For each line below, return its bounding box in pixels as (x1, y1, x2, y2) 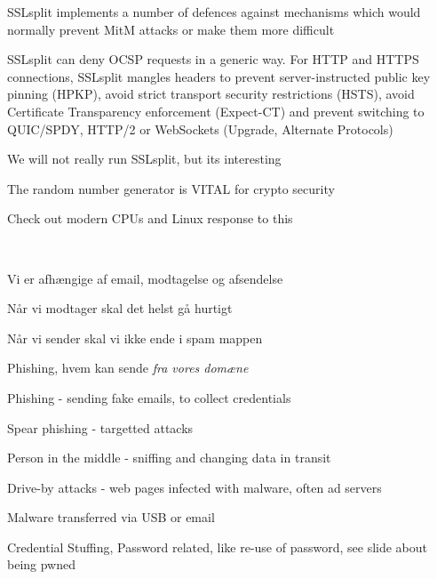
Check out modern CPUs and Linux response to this (7, 209, 293, 228)
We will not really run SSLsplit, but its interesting (7, 149, 282, 168)
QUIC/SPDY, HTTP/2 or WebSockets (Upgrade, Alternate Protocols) (7, 119, 393, 138)
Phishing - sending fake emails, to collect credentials (7, 388, 291, 406)
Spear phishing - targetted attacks (7, 418, 194, 437)
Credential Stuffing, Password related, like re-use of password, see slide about (7, 537, 428, 556)
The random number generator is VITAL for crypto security (7, 179, 335, 197)
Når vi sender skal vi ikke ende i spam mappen (7, 328, 263, 347)
